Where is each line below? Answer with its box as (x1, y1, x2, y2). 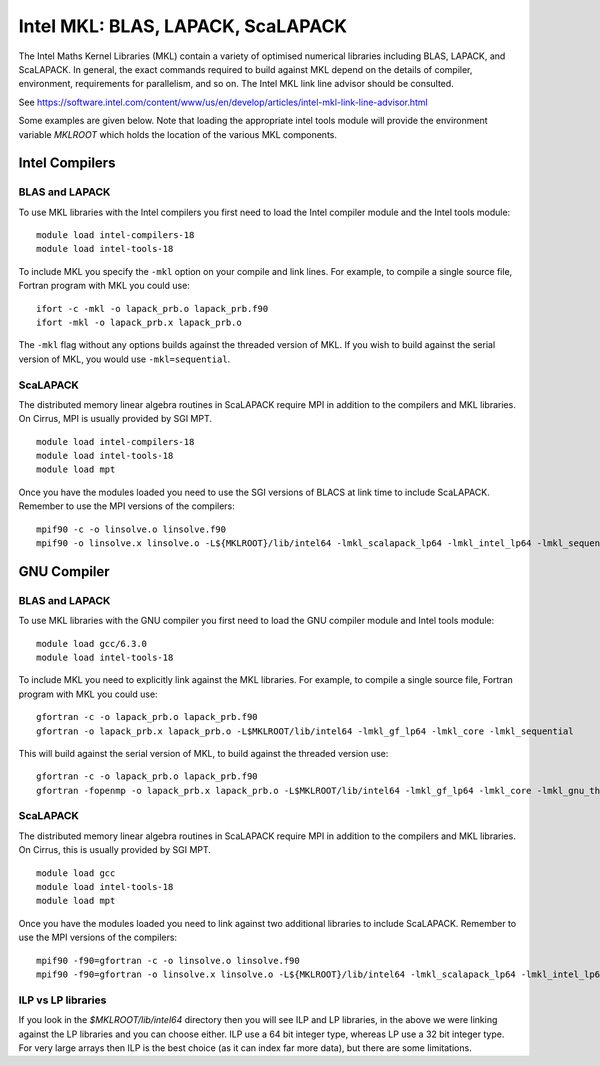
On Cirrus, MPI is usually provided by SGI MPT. (18, 413, 213, 425)
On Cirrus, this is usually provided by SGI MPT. (18, 844, 212, 856)
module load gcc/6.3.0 (36, 638, 148, 649)
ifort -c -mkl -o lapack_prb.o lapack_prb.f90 (36, 303, 269, 314)
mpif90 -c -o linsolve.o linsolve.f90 (36, 523, 227, 535)
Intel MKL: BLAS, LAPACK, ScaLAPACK (18, 15, 348, 37)
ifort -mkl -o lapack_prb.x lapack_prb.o (36, 317, 242, 328)
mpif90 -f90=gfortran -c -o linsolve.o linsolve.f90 (36, 955, 300, 966)
